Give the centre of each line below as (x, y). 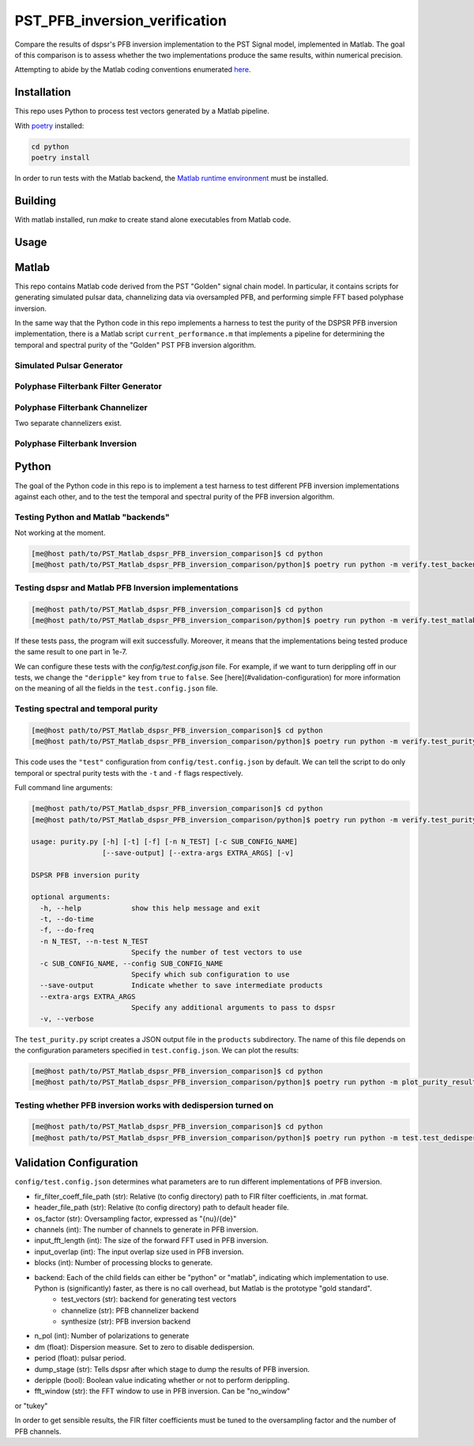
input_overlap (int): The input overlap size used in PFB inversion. (139, 1252)
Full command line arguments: (64, 788)
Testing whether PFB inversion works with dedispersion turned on (144, 1105)
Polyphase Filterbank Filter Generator (88, 386)
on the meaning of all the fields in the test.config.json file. (117, 688)
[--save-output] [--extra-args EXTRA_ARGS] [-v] (197, 853)
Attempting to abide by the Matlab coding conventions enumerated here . (133, 70)
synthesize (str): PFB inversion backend (126, 1322)
